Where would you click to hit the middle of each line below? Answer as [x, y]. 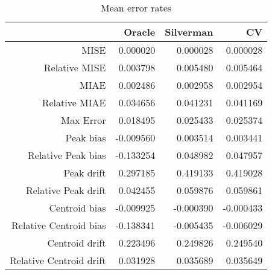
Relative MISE [75, 67]
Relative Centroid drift [58, 260]
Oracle [140, 32]
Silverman [189, 32]
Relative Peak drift [66, 190]
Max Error [84, 120]
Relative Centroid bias [59, 225]
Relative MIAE [74, 102]
